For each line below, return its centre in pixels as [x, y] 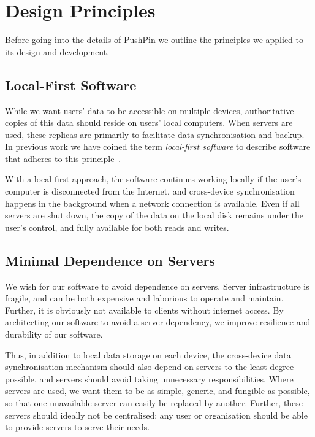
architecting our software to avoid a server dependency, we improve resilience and [158, 322]
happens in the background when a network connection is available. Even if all [152, 203]
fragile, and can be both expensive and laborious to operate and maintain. [144, 298]
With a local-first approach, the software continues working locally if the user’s [153, 179]
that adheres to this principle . [63, 158]
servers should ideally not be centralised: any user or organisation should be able [156, 415]
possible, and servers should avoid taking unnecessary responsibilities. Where [149, 378]
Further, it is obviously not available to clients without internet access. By [144, 310]
